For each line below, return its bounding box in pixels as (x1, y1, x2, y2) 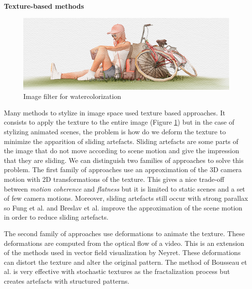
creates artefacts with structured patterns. (4, 275, 130, 286)
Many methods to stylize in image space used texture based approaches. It (4, 107, 225, 117)
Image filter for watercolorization (23, 91, 121, 101)
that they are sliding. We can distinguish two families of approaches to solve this (4, 155, 244, 165)
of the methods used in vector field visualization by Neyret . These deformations (4, 247, 241, 257)
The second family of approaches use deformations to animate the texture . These (4, 228, 245, 238)
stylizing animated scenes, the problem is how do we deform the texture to (4, 127, 226, 136)
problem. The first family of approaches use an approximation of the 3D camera (4, 164, 242, 175)
